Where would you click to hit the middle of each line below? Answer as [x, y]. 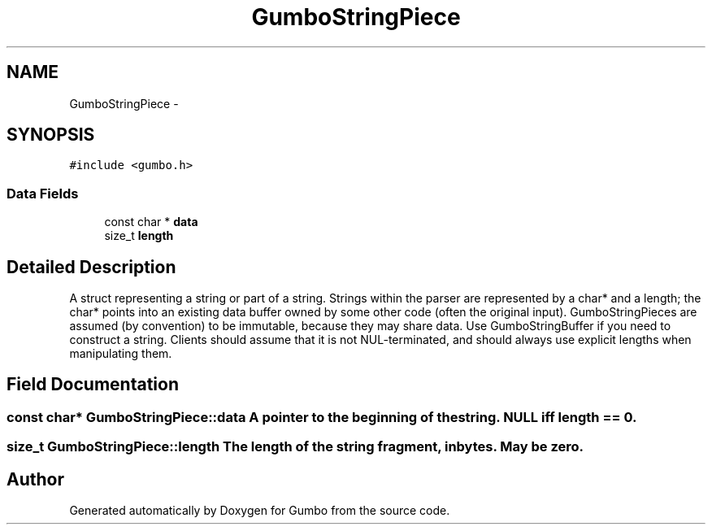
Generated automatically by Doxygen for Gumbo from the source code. [260, 511]
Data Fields [43, 193]
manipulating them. [121, 354]
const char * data [151, 222]
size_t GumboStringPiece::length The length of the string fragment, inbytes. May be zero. [295, 447]
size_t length [139, 236]
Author [35, 479]
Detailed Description [91, 267]
